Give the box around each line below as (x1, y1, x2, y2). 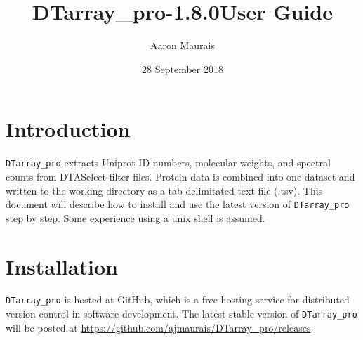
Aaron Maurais (150, 38, 215, 53)
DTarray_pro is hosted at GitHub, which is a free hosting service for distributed (6, 292, 350, 307)
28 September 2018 (142, 61, 223, 76)
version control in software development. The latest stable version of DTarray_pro (6, 306, 357, 321)
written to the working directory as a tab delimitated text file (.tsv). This (6, 183, 323, 197)
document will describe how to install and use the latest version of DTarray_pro (6, 197, 350, 211)
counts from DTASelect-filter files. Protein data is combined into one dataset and (6, 169, 355, 183)
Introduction (6, 115, 131, 143)
